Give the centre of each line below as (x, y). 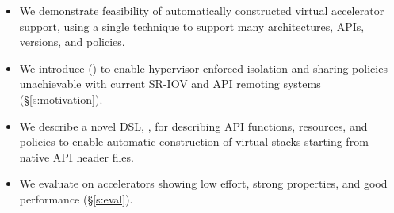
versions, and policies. (72, 42)
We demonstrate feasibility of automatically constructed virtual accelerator (202, 10)
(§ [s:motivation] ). (61, 99)
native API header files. (77, 156)
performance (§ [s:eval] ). (76, 198)
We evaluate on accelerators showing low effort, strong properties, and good (203, 183)
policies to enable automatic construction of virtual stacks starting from (194, 141)
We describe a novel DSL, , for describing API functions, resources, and (193, 126)
